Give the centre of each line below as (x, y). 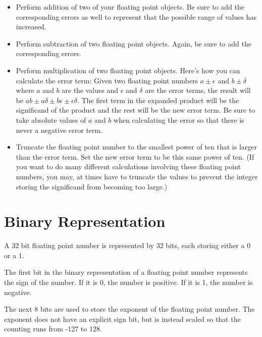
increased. (31, 27)
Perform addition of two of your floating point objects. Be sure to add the (130, 7)
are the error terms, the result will (198, 90)
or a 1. (14, 255)
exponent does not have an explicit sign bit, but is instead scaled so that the (122, 319)
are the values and (90, 90)
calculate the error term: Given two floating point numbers (107, 80)
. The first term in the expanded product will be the (158, 100)
